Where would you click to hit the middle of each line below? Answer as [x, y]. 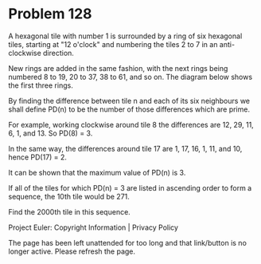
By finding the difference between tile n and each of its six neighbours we [129, 100]
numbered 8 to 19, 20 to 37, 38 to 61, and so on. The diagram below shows [130, 77]
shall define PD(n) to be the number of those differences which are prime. [129, 109]
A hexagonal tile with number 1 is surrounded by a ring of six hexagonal [125, 36]
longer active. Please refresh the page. [72, 251]
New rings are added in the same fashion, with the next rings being [118, 68]
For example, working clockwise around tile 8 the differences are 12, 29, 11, [131, 124]
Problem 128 [51, 14]
